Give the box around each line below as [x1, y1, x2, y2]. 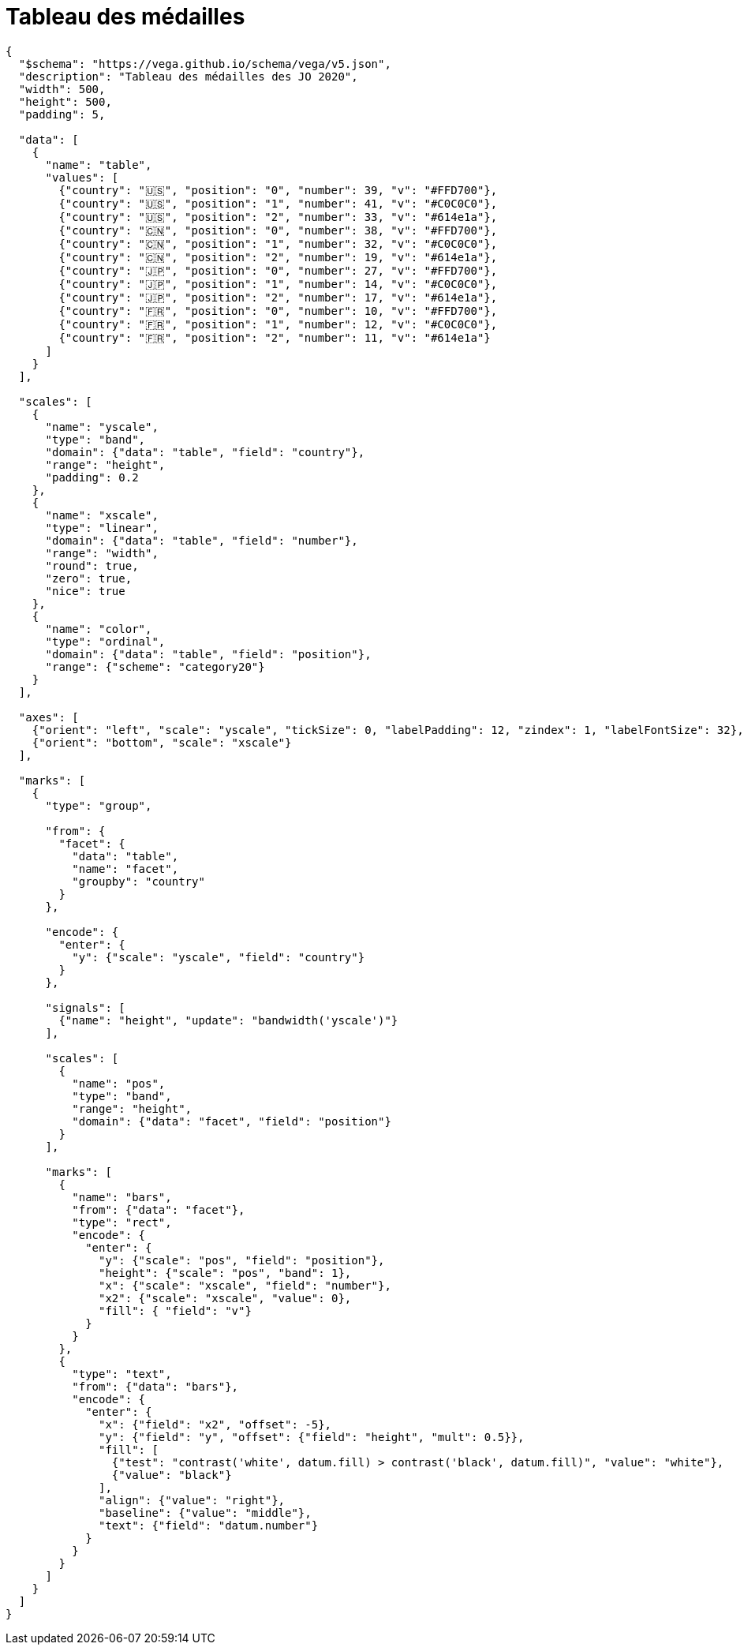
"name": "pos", [72, 1076, 166, 1090]
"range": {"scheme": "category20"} [45, 660, 265, 673]
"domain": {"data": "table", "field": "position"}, [45, 647, 372, 661]
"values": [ [45, 170, 119, 184]
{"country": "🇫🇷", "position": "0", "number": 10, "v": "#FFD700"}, [58, 304, 498, 317]
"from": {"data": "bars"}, [72, 1380, 239, 1393]
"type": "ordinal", [45, 635, 166, 648]
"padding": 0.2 [45, 470, 139, 484]
